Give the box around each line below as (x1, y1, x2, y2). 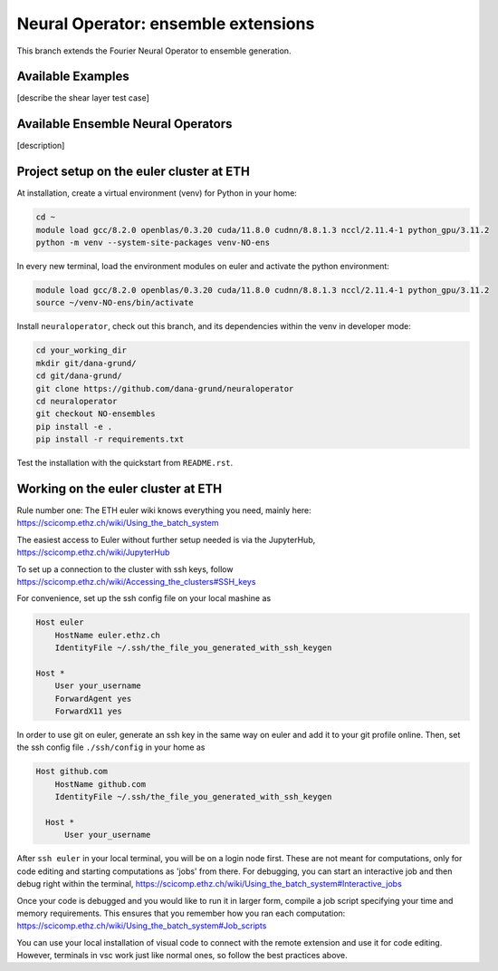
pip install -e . (35, 422, 113, 432)
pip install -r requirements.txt (35, 434, 185, 444)
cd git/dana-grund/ (35, 371, 122, 381)
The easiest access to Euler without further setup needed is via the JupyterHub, (16, 534, 316, 545)
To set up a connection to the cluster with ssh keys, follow (16, 563, 234, 575)
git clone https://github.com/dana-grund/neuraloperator (35, 384, 294, 393)
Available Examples (16, 69, 130, 84)
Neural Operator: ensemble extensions (16, 14, 315, 34)
